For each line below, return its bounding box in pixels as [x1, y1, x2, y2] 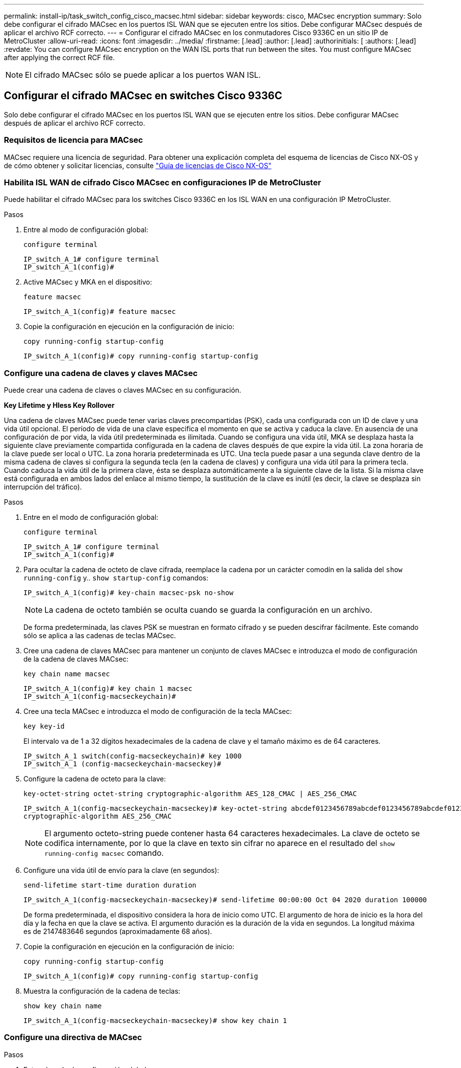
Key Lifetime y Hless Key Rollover [4, 401, 115, 410]
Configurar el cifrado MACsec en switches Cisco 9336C [4, 89, 282, 102]
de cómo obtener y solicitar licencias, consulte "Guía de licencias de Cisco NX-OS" [4, 161, 272, 170]
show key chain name [23, 1002, 102, 1010]
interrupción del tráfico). [4, 483, 82, 491]
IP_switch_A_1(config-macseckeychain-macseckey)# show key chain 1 [23, 1017, 287, 1025]
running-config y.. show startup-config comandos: [23, 574, 209, 582]
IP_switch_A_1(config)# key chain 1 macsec [23, 685, 192, 693]
